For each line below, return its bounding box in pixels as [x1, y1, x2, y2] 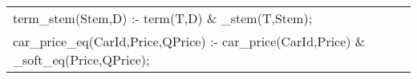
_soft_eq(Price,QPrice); [13, 50, 150, 69]
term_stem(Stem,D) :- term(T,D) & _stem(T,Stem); [13, 9, 313, 27]
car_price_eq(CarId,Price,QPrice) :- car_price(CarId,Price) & [13, 32, 366, 50]
